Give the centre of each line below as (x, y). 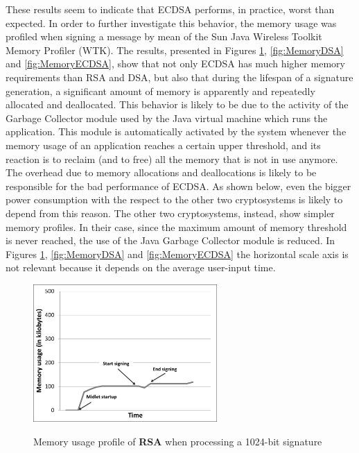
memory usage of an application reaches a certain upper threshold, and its (163, 145)
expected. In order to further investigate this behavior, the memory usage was (171, 23)
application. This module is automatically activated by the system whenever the (176, 131)
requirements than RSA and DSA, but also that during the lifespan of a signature (179, 77)
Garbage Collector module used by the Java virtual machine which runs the (167, 118)
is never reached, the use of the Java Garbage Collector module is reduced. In (170, 240)
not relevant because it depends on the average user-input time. (141, 267)
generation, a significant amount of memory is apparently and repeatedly (160, 91)
